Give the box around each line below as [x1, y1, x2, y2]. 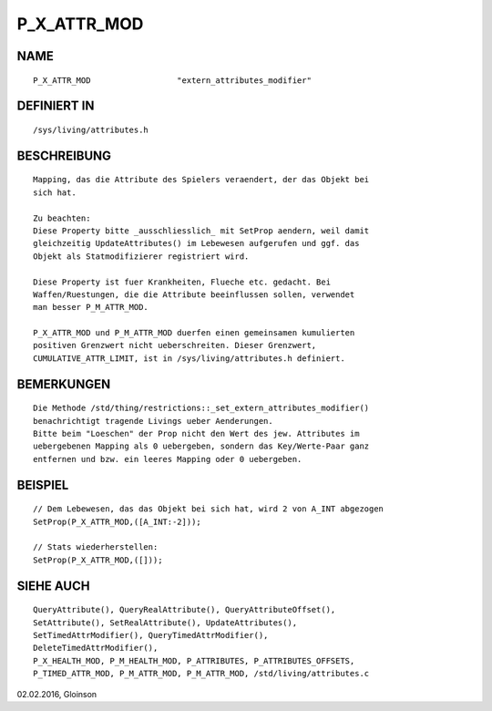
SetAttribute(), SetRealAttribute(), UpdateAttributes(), [33, 617, 298, 628]
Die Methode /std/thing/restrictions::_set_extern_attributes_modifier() [33, 403, 370, 414]
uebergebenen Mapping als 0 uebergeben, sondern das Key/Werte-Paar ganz [33, 441, 370, 451]
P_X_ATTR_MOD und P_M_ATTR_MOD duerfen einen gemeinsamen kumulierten [33, 328, 355, 338]
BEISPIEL [16, 477, 69, 492]
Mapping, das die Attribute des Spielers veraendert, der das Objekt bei [33, 174, 370, 185]
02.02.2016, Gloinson [16, 688, 97, 699]
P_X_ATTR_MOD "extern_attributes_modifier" [33, 75, 312, 86]
